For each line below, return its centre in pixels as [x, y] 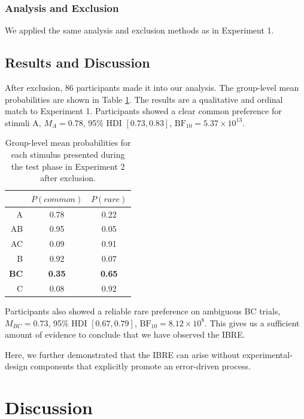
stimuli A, [23, 122]
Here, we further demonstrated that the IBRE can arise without [122, 354]
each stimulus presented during [68, 154]
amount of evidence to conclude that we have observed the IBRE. [125, 334]
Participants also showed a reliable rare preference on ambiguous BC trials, [143, 311]
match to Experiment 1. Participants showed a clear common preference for [143, 111]
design [16, 366]
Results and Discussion [77, 62]
